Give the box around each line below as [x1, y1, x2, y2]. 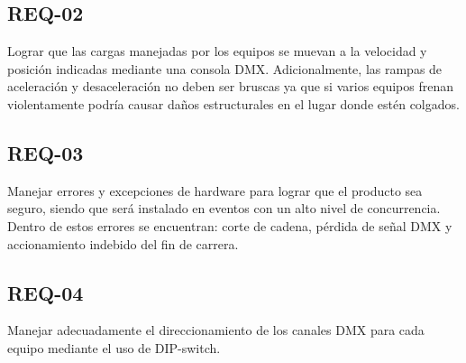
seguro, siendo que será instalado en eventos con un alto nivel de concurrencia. [7, 199, 441, 218]
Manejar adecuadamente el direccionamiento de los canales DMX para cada [7, 321, 425, 340]
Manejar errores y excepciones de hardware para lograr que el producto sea [7, 181, 423, 200]
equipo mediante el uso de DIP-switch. [7, 338, 221, 357]
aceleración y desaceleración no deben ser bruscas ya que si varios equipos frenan [7, 77, 454, 96]
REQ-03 [7, 138, 84, 166]
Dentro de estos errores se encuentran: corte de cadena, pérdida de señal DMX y [7, 216, 452, 235]
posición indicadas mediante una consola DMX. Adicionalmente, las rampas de [7, 59, 443, 78]
